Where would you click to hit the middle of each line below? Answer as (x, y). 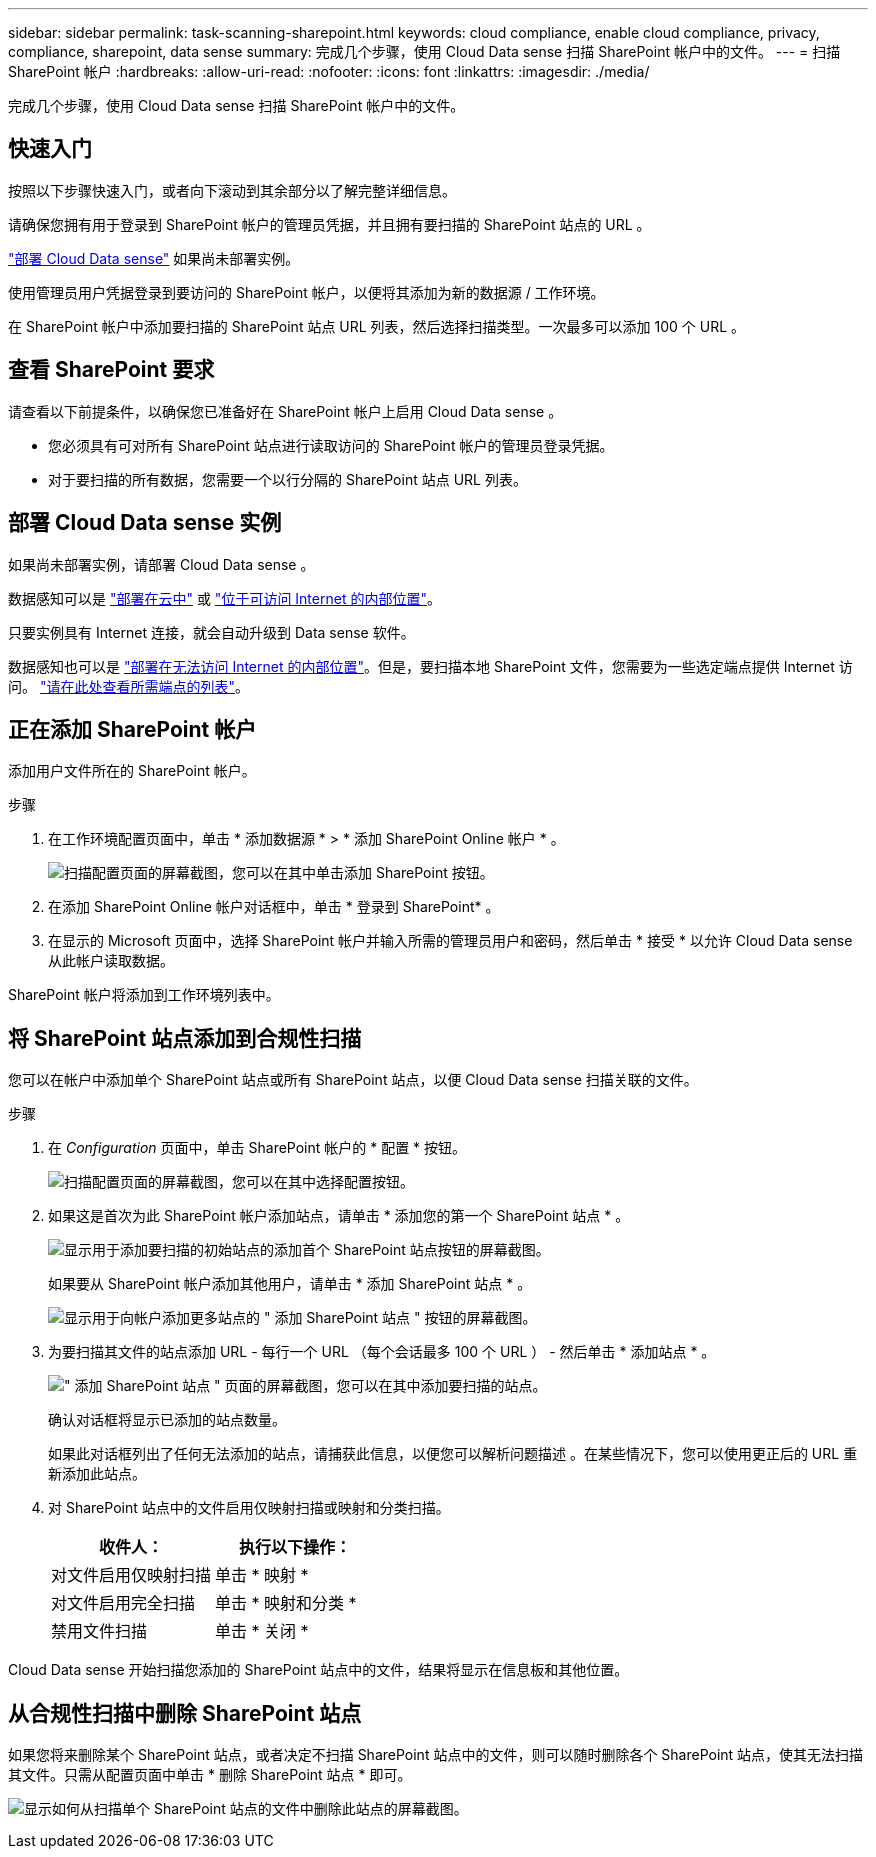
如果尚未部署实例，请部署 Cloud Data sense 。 (161, 564)
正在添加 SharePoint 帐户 (132, 729)
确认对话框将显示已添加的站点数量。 (167, 1420)
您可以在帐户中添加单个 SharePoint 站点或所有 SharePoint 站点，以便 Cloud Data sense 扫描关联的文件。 (353, 1080)
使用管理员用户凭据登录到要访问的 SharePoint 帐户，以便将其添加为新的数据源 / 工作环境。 (306, 292)
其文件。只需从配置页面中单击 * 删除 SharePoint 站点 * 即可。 (210, 1775)
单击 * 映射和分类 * (286, 1603)
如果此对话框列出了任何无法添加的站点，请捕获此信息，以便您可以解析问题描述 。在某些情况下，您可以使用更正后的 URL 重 (453, 1454)
